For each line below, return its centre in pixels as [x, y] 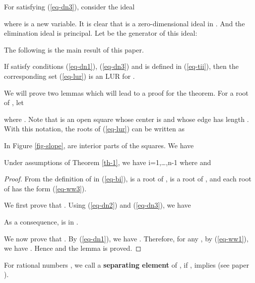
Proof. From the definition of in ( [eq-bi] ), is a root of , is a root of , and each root [128, 179]
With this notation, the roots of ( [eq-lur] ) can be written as [95, 129]
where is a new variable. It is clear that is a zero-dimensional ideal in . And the [125, 23]
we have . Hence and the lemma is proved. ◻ [73, 248]
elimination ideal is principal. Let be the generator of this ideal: [101, 33]
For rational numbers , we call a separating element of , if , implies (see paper [127, 264]
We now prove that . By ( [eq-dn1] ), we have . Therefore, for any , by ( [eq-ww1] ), [126, 238]
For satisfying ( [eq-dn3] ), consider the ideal [69, 6]
